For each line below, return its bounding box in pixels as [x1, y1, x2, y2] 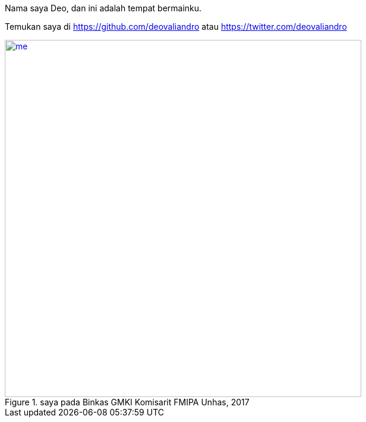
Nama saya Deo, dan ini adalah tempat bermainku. [5, 3, 202, 13]
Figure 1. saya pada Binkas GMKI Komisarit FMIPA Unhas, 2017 [5, 397, 250, 407]
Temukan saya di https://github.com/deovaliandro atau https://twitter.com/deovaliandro [5, 21, 347, 32]
